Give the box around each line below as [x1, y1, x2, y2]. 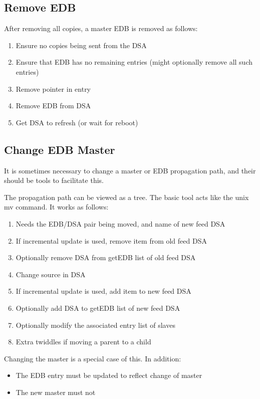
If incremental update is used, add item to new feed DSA [16, 286, 191, 296]
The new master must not [16, 386, 96, 397]
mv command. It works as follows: [4, 202, 109, 212]
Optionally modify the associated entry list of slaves [16, 319, 175, 330]
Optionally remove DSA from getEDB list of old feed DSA [16, 252, 196, 263]
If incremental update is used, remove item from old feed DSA [16, 235, 207, 246]
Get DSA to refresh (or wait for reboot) [16, 117, 138, 127]
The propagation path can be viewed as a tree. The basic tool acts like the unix [4, 191, 249, 202]
